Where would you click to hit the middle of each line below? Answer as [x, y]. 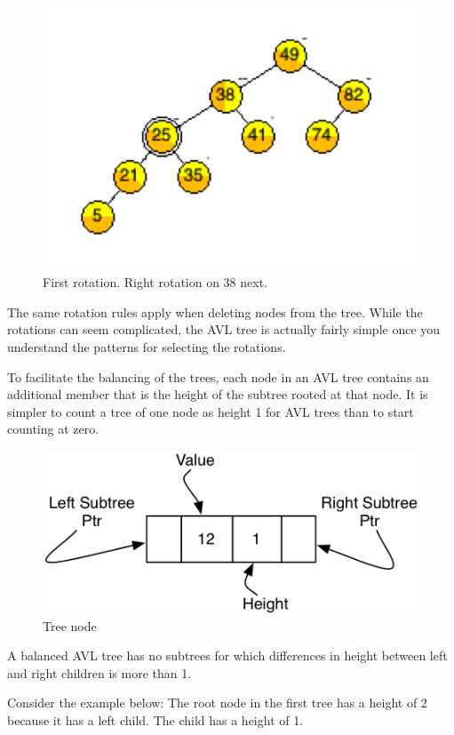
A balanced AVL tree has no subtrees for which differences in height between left [227, 655]
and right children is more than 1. [100, 672]
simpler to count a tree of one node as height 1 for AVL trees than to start [211, 411]
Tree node [70, 625]
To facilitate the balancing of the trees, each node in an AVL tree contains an [218, 376]
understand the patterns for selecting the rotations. [147, 347]
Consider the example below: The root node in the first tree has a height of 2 [217, 703]
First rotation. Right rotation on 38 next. [155, 282]
